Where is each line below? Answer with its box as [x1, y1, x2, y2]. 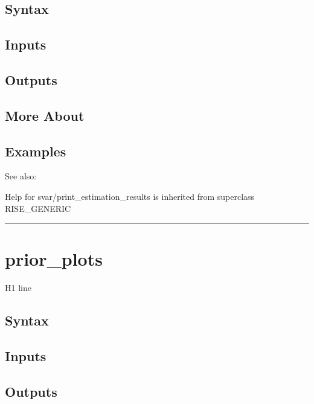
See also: [5, 170, 37, 182]
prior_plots [5, 246, 103, 271]
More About [5, 106, 85, 124]
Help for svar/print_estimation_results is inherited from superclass [5, 190, 255, 202]
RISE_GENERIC [5, 202, 71, 214]
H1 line [5, 281, 31, 294]
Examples [5, 141, 66, 160]
